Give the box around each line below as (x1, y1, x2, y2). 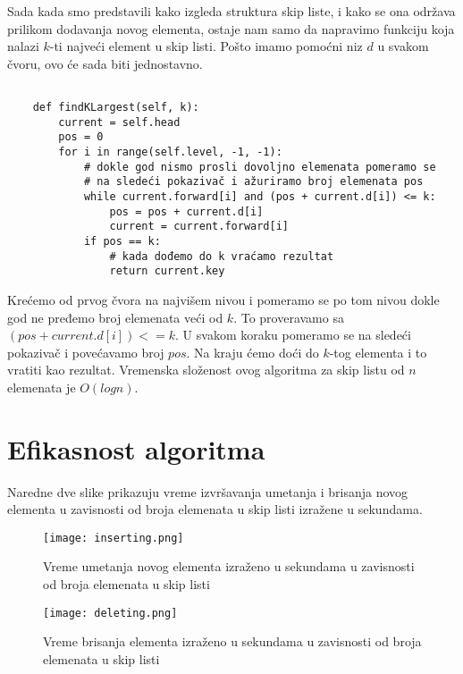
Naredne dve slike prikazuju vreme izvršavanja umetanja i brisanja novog (7, 482, 408, 501)
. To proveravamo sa (233, 308, 344, 326)
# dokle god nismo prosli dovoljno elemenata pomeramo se (83, 160, 436, 173)
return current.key (109, 265, 225, 278)
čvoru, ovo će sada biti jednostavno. (7, 54, 203, 72)
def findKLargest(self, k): (32, 101, 199, 114)
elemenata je (7, 377, 76, 396)
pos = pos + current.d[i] (109, 205, 264, 218)
